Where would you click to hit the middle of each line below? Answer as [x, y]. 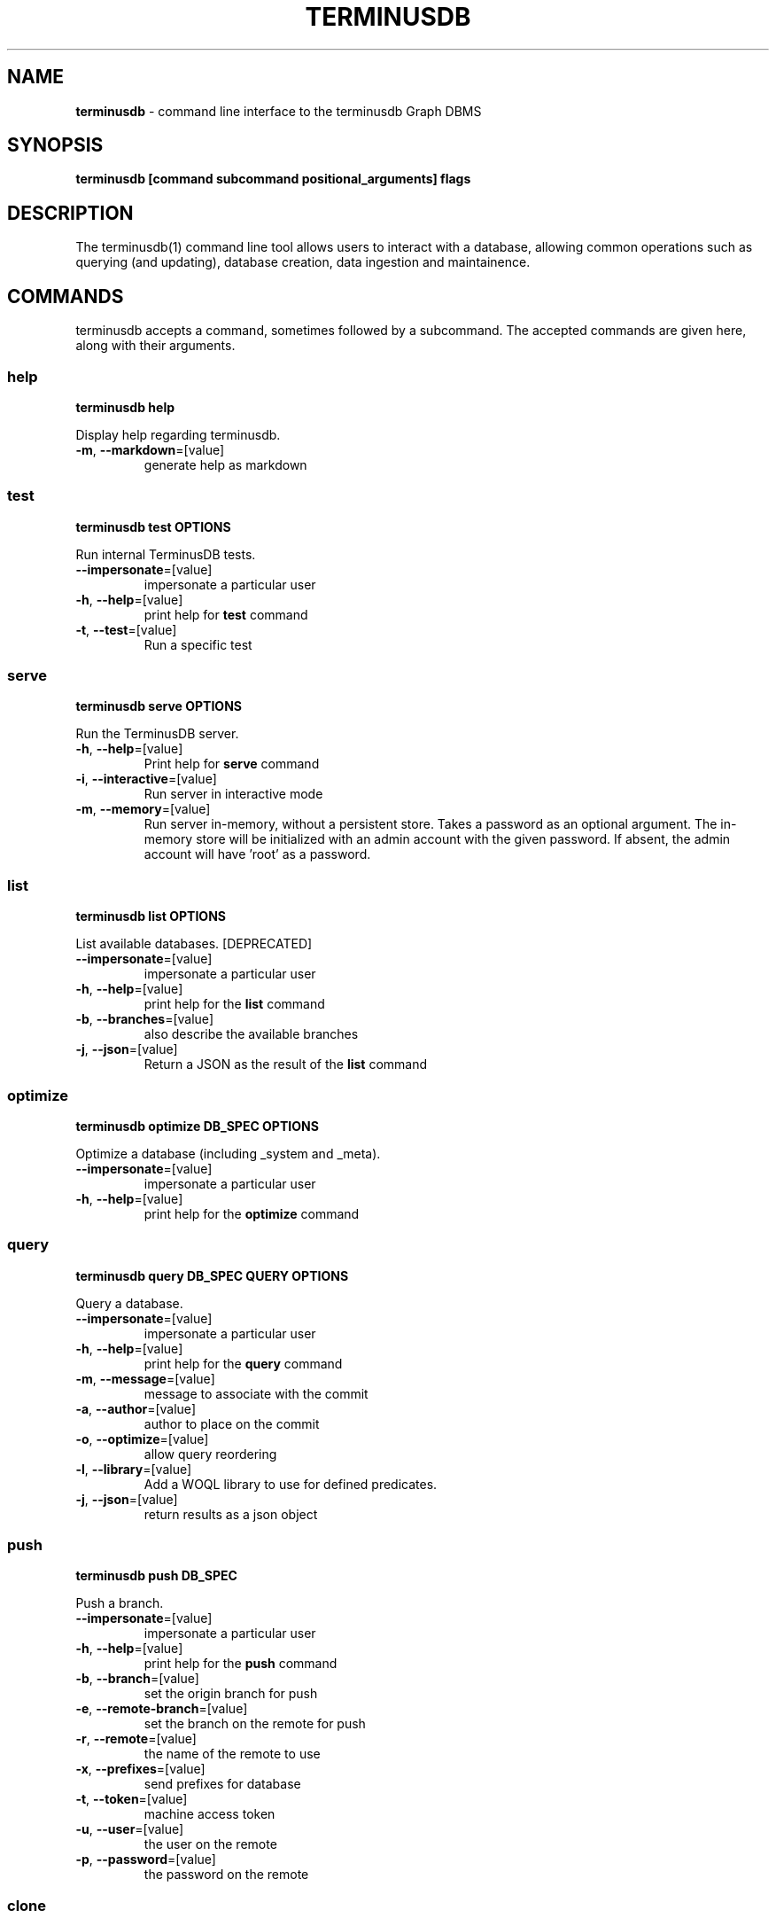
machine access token [210, 1814]
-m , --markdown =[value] [150, 449]
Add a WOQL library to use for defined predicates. [291, 1484]
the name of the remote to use [232, 1754]
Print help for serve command [232, 764]
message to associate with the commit [256, 1393]
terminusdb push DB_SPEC [156, 1576]
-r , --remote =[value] [136, 1739]
